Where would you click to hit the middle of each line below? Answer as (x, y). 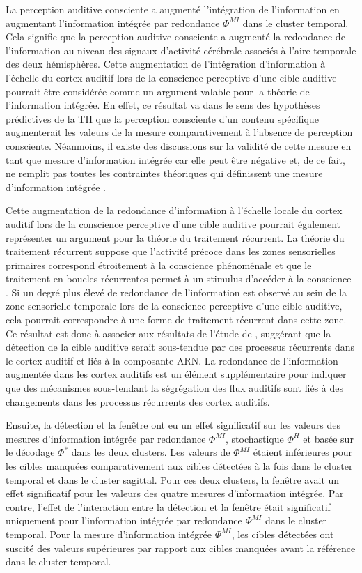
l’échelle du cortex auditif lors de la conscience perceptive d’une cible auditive (171, 77)
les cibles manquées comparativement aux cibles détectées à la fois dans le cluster (179, 466)
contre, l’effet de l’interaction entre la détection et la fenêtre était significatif (168, 506)
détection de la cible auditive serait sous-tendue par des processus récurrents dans (180, 347)
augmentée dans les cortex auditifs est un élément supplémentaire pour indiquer (176, 374)
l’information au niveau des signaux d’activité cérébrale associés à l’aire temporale (181, 50)
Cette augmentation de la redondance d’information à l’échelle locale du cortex (174, 210)
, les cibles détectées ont (283, 534)
